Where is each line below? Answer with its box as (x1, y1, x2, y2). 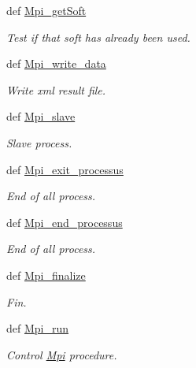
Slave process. (6, 134, 72, 151)
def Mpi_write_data (6, 55, 106, 72)
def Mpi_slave (6, 108, 76, 125)
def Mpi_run (6, 320, 69, 336)
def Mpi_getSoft (6, 2, 87, 18)
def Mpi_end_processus (6, 214, 123, 230)
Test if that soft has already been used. (6, 28, 190, 45)
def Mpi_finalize (6, 266, 86, 283)
